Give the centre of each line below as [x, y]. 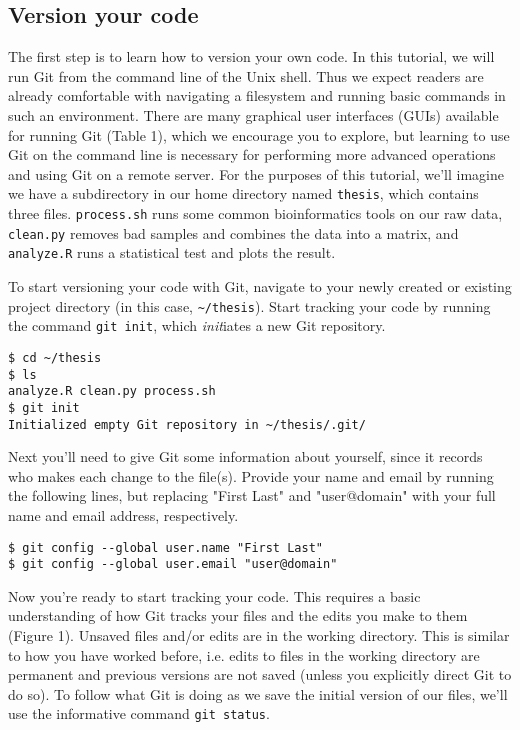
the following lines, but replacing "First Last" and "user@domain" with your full [252, 495]
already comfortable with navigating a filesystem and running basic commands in [257, 95]
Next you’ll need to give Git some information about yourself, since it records [245, 456]
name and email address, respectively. [123, 514]
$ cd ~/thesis [55, 357]
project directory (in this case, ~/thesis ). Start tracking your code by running [249, 305]
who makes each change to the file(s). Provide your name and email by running [251, 475]
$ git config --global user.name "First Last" [165, 547]
